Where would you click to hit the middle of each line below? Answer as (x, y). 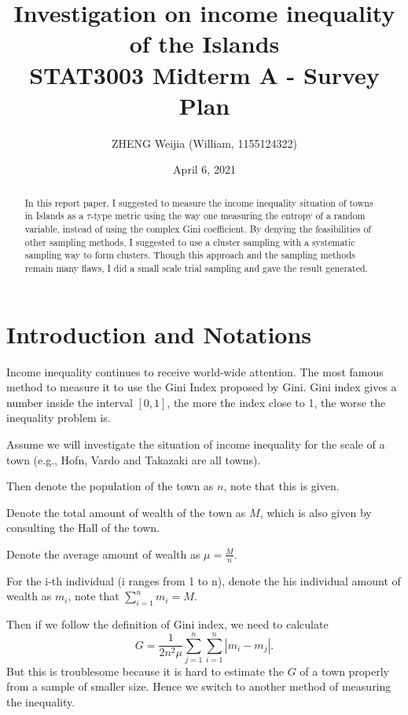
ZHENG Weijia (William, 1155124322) (204, 143)
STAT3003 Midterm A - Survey (204, 74)
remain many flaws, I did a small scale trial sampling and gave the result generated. (196, 268)
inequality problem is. (59, 418)
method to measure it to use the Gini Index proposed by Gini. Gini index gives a (202, 387)
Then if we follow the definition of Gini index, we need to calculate (167, 624)
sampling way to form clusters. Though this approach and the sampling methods (190, 255)
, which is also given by (316, 512)
